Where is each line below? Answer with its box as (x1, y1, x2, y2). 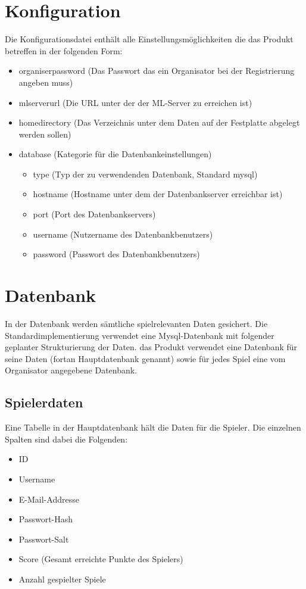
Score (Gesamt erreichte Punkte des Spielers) (18, 553, 183, 565)
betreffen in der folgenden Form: (5, 44, 123, 57)
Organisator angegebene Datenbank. (5, 364, 138, 376)
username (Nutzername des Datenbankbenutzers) (33, 228, 213, 240)
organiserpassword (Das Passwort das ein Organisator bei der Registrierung (18, 64, 295, 77)
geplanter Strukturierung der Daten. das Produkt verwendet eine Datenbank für (5, 341, 298, 353)
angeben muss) (18, 76, 73, 88)
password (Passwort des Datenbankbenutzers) (33, 248, 200, 260)
